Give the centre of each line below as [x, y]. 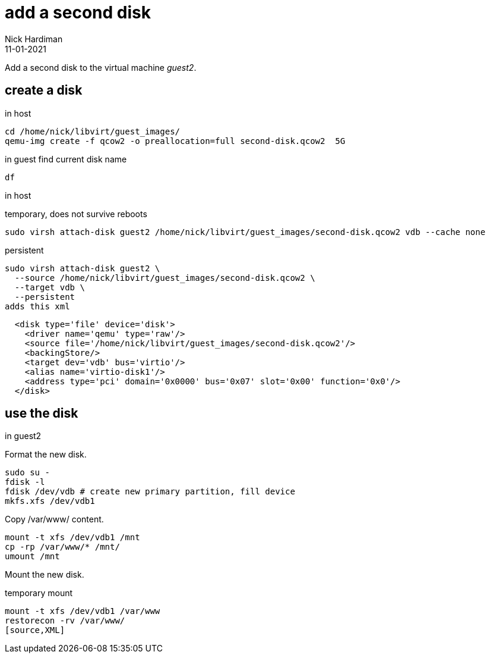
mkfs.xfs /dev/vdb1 [50, 501]
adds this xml [37, 306]
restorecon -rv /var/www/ [65, 621]
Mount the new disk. [45, 575]
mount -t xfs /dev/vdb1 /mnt [72, 538]
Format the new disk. [46, 455]
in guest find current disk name [66, 159]
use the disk [42, 413]
